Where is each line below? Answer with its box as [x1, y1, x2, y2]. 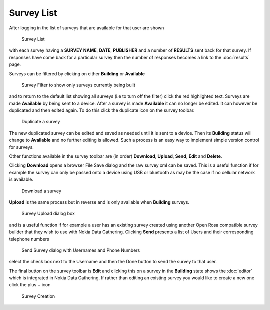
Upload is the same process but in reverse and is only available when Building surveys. [9, 199, 190, 205]
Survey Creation [21, 293, 55, 299]
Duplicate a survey [21, 119, 60, 125]
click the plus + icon [9, 282, 51, 288]
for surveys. [9, 144, 34, 150]
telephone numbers [9, 236, 49, 242]
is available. [9, 176, 33, 182]
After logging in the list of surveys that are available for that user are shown [9, 25, 164, 31]
